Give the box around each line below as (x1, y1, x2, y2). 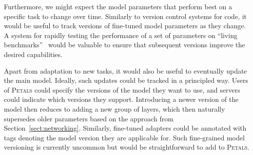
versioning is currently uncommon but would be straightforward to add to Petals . (4, 142, 250, 152)
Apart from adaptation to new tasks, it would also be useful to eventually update (4, 65, 247, 76)
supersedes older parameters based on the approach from (4, 113, 174, 123)
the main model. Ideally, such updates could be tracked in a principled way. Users (4, 75, 248, 85)
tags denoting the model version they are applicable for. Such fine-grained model (4, 132, 245, 142)
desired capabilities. (4, 49, 62, 59)
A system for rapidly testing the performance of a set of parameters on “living (4, 30, 237, 40)
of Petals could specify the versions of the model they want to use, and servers (4, 84, 240, 95)
